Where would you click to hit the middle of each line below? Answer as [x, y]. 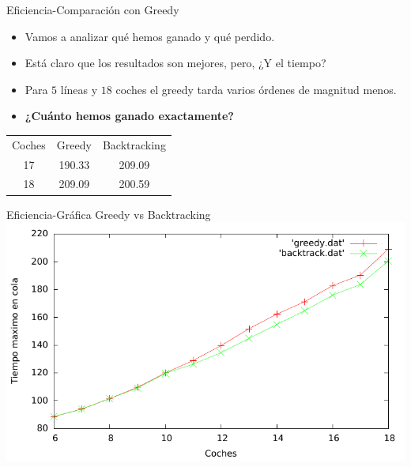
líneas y [79, 89]
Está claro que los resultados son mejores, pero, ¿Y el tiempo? [175, 63]
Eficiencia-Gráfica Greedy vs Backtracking [109, 214]
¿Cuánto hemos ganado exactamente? [129, 116]
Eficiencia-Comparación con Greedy [93, 9]
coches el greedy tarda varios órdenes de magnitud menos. [256, 89]
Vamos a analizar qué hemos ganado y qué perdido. [150, 36]
